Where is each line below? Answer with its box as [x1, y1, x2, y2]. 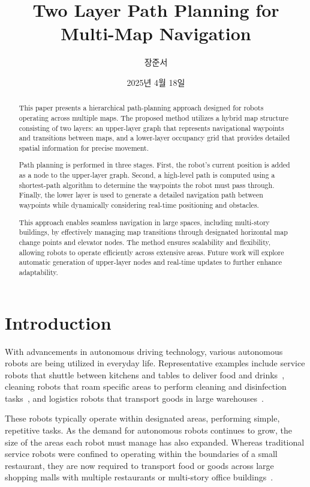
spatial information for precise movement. [19, 142, 149, 153]
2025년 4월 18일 [127, 76, 185, 88]
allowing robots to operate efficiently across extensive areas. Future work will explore [19, 247, 284, 257]
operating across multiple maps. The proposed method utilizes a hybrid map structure [19, 112, 288, 123]
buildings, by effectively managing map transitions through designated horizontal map [19, 227, 288, 237]
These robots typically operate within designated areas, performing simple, [5, 412, 280, 425]
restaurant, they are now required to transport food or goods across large [5, 459, 274, 471]
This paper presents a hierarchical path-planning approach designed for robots [19, 103, 264, 113]
